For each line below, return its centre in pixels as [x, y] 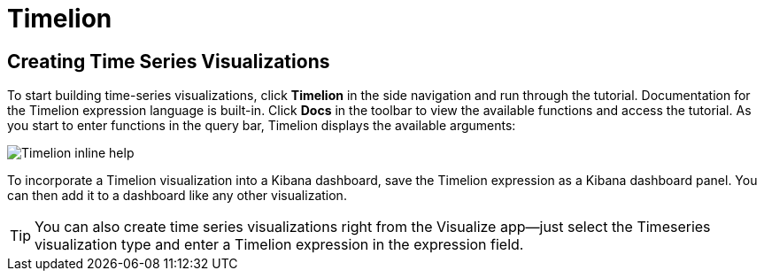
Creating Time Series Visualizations [169, 61]
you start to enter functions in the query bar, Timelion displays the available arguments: [262, 126]
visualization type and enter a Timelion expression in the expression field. [279, 245]
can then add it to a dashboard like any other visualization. [177, 196]
